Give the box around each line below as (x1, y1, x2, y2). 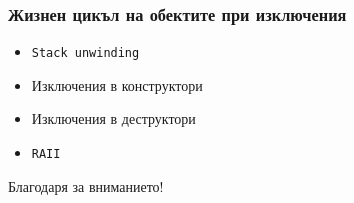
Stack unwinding (31, 46, 140, 61)
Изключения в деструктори (31, 108, 196, 129)
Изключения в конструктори (31, 74, 203, 95)
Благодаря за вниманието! (8, 175, 164, 196)
